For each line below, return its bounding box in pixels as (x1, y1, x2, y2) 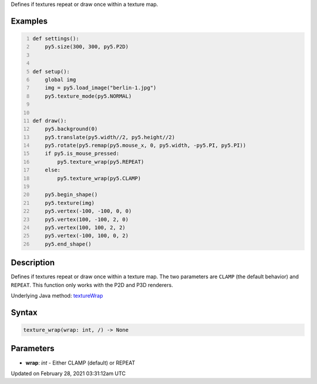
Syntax (11, 307, 38, 317)
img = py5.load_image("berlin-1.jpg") (45, 85, 157, 91)
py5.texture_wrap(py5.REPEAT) (57, 159, 144, 165)
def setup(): (32, 68, 70, 75)
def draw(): (32, 117, 67, 124)
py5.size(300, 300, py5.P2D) (45, 43, 129, 50)
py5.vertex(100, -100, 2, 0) (45, 216, 129, 223)
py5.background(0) (45, 126, 98, 132)
